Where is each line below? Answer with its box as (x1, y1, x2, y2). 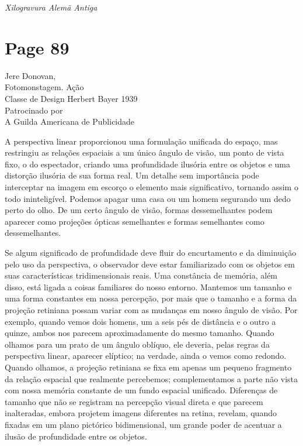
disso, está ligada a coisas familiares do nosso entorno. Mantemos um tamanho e (5, 280, 292, 293)
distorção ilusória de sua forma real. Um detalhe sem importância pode (5, 169, 259, 181)
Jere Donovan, (5, 69, 56, 81)
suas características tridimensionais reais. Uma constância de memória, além (5, 269, 278, 282)
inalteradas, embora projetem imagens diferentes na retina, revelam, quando (5, 407, 277, 419)
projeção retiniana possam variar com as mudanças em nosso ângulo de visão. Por (5, 304, 298, 315)
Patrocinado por (5, 104, 63, 116)
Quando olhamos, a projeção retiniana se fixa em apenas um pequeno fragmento (5, 361, 292, 373)
